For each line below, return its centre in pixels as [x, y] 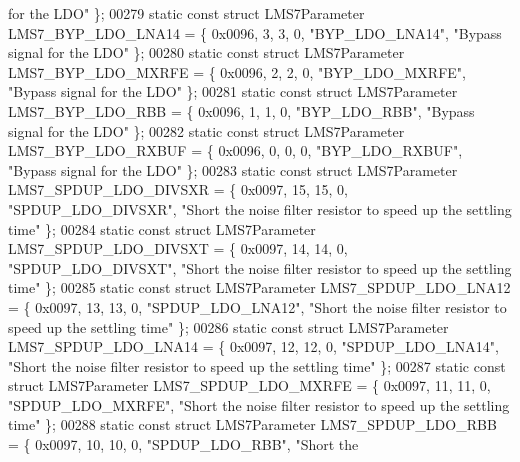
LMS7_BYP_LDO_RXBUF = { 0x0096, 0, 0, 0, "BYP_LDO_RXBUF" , [235, 150]
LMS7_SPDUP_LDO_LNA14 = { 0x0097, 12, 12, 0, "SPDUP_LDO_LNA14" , [254, 346]
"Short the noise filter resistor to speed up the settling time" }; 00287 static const [257, 365]
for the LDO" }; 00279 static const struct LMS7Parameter [186, 13]
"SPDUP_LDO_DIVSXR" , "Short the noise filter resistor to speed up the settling [260, 208]
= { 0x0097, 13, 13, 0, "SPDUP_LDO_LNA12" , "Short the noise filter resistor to [257, 306]
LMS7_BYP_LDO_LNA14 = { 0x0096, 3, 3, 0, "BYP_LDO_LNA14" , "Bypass [255, 32]
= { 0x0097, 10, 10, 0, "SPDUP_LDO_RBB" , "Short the [183, 444]
